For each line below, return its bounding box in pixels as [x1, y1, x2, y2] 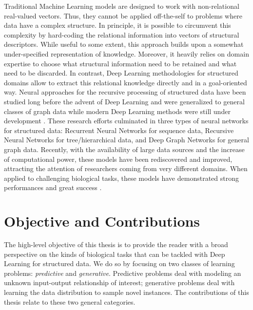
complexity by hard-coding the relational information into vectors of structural [4, 29, 239, 39]
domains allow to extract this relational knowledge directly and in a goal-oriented [4, 77, 247, 87]
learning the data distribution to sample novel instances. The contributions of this [4, 287, 249, 297]
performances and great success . [4, 182, 102, 193]
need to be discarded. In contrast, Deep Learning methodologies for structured [4, 68, 238, 78]
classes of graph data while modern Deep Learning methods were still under [4, 106, 231, 116]
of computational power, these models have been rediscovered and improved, [4, 154, 233, 164]
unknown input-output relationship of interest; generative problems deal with [4, 277, 235, 288]
